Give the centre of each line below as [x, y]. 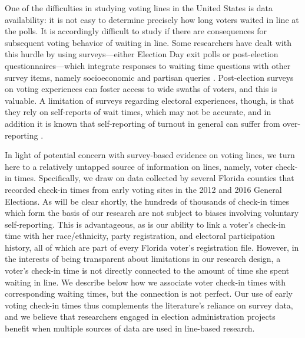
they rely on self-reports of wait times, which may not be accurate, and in [138, 112]
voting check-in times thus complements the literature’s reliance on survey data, [149, 305]
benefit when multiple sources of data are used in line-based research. [130, 328]
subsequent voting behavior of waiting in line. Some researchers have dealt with [148, 42]
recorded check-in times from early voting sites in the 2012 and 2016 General [143, 189]
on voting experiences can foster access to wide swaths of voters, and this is [141, 89]
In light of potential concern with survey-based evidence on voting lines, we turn [150, 155]
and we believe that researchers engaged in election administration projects [140, 316]
